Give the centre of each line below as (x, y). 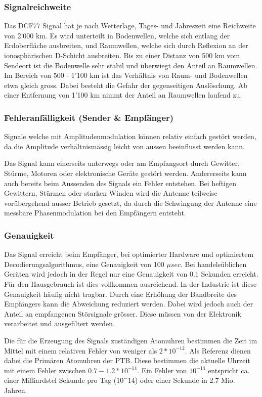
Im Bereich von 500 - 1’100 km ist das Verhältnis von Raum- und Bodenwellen (126, 75)
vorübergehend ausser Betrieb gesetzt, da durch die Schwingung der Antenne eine (130, 203)
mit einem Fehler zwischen (45, 370)
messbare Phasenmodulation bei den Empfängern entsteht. (95, 213)
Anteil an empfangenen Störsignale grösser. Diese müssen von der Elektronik (123, 313)
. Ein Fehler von (162, 370)
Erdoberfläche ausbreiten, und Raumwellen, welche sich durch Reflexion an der (126, 45)
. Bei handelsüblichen (214, 264)
